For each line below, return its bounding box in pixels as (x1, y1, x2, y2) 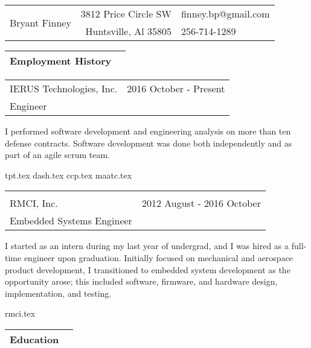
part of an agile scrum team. (5, 148, 110, 161)
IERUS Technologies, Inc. (10, 81, 118, 95)
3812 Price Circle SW (80, 7, 172, 21)
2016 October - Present (127, 81, 225, 95)
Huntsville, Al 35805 (85, 24, 172, 38)
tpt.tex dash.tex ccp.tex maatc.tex (5, 168, 132, 181)
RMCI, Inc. (10, 196, 58, 210)
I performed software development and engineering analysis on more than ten (5, 125, 291, 137)
